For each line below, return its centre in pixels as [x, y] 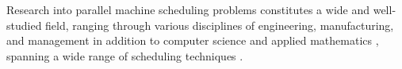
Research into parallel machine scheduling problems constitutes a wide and [188, 9]
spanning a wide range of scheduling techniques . [125, 55]
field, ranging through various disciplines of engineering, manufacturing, [220, 25]
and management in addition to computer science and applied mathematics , [193, 40]
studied [24, 25]
